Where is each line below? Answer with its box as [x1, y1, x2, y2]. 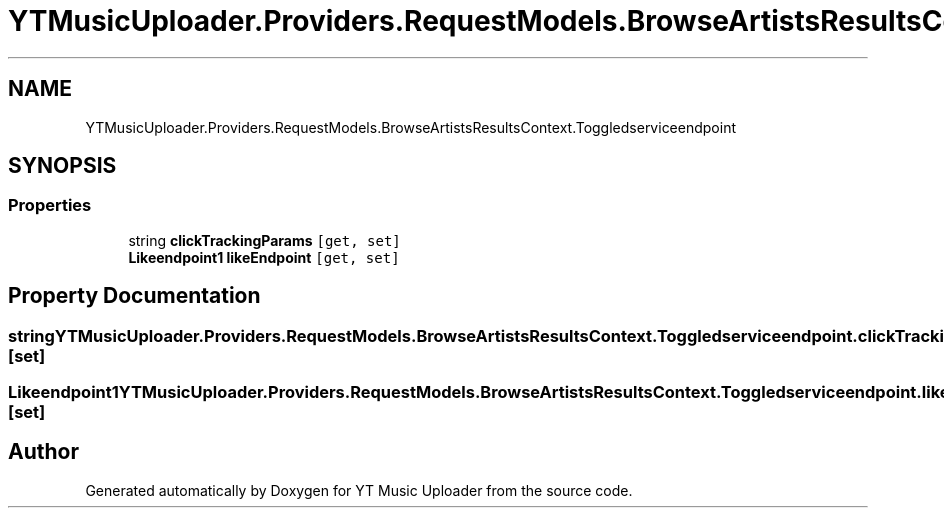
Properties [8, 195, 92, 216]
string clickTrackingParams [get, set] [128, 231, 401, 249]
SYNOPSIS [8, 153, 117, 179]
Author [8, 439, 79, 465]
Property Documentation [8, 283, 261, 309]
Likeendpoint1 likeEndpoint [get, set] [128, 248, 400, 266]
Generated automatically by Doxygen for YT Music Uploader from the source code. [85, 481, 633, 499]
